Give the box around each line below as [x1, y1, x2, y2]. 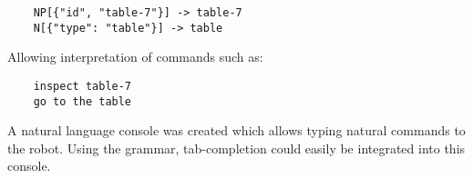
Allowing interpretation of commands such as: [7, 47, 263, 66]
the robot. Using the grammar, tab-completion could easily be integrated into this [7, 138, 466, 157]
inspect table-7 [33, 79, 132, 93]
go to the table [33, 94, 132, 108]
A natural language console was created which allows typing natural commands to [7, 121, 466, 140]
